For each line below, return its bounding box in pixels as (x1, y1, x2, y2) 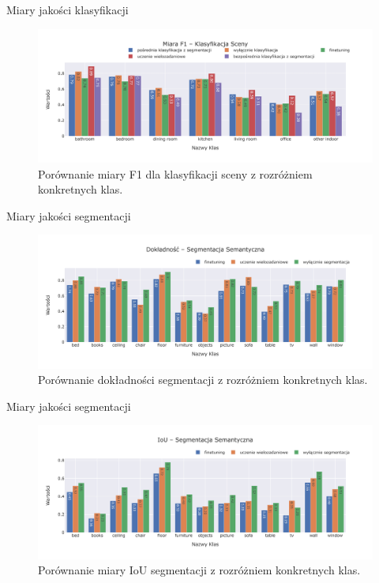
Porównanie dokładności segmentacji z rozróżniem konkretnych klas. (38, 371, 368, 388)
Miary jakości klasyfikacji (6, 2, 129, 17)
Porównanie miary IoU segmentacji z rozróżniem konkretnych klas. (38, 562, 361, 578)
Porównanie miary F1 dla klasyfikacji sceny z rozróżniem (38, 165, 313, 182)
